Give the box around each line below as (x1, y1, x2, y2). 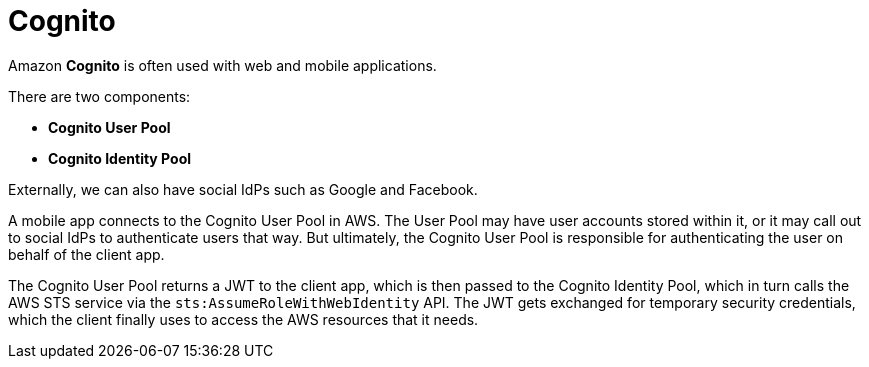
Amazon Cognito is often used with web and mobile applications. (8, 56, 437, 74)
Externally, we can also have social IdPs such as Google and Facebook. (8, 180, 478, 198)
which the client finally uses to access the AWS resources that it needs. (8, 310, 479, 328)
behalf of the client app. (8, 245, 165, 263)
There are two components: (8, 87, 191, 105)
